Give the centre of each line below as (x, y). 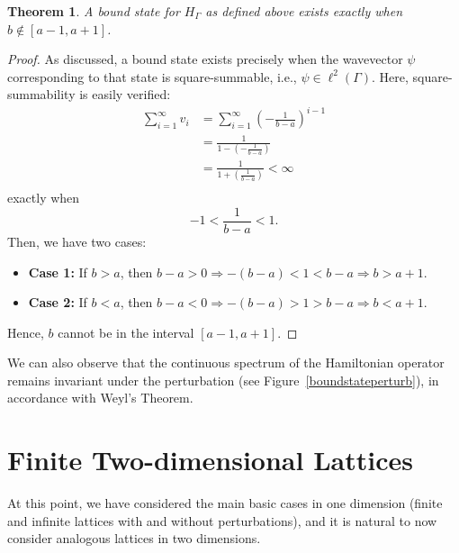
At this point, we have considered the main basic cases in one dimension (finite (225, 503)
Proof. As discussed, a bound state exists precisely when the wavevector (205, 59)
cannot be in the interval (126, 332)
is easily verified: (125, 94)
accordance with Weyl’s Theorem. (100, 398)
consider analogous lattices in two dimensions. (134, 538)
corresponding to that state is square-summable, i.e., (152, 76)
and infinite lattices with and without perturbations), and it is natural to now (222, 520)
